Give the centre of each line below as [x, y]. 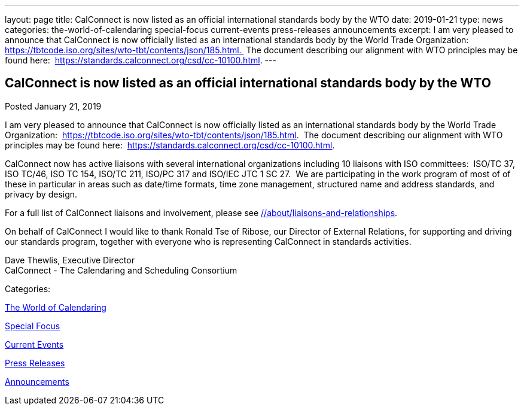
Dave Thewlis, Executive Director [70, 260]
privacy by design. [41, 194]
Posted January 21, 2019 [53, 106]
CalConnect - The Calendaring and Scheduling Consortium [121, 270]
